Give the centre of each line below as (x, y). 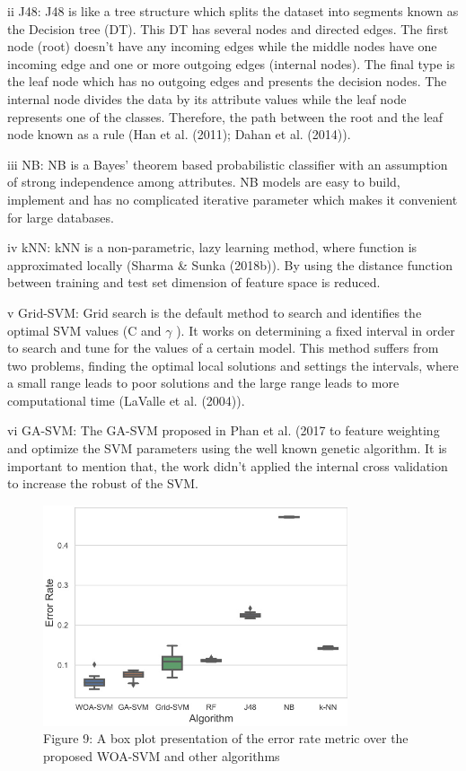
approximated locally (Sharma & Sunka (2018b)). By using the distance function (230, 264)
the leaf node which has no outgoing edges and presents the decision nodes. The (227, 81)
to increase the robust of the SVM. (103, 483)
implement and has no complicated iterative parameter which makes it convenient (233, 199)
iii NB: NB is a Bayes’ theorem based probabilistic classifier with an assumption (228, 164)
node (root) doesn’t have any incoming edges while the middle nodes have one (222, 46)
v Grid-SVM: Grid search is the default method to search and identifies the (215, 312)
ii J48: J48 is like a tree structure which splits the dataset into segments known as (233, 11)
